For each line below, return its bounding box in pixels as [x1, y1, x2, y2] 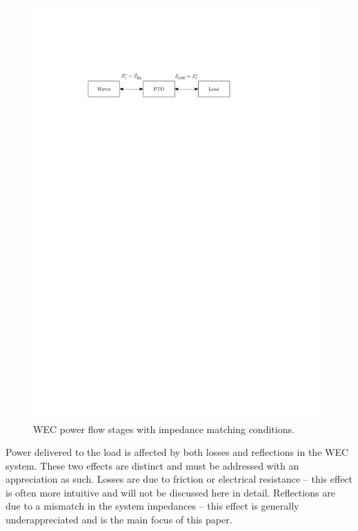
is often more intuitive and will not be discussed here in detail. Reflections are [6, 485, 335, 499]
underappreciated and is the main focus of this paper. [6, 512, 232, 527]
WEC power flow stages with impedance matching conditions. [33, 421, 295, 436]
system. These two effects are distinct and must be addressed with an [6, 458, 299, 472]
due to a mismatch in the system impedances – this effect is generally [6, 499, 299, 513]
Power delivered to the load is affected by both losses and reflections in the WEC [6, 445, 349, 459]
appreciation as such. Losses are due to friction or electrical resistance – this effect [6, 472, 353, 486]
